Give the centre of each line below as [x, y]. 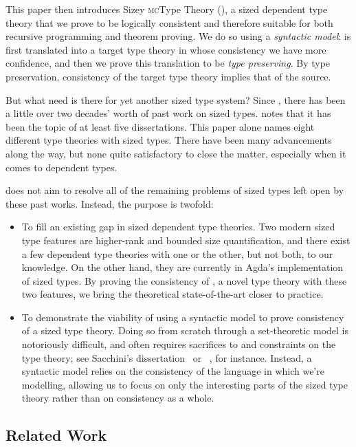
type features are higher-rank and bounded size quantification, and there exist [186, 240]
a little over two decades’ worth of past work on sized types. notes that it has [168, 113]
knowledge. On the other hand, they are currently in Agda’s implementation [182, 267]
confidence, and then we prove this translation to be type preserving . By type [168, 63]
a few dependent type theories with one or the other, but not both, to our [177, 253]
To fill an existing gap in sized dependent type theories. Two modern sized [178, 227]
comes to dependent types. [62, 167]
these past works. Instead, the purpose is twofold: [110, 203]
